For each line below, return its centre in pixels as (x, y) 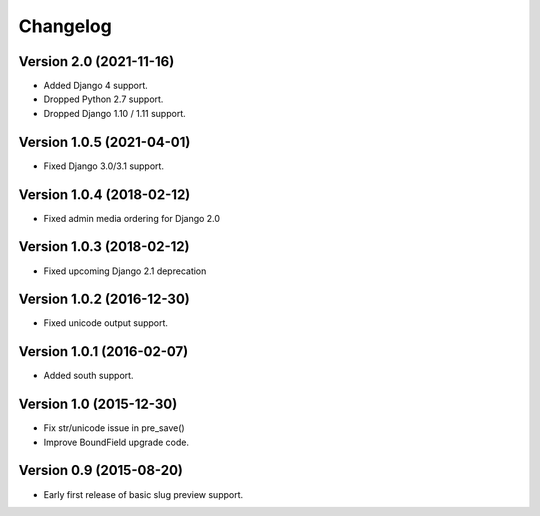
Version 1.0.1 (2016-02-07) (103, 351)
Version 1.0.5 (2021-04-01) (104, 141)
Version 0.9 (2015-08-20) (101, 470)
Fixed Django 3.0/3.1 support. (104, 166)
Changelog (65, 26)
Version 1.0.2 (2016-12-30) (104, 299)
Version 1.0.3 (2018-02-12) (104, 246)
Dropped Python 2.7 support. (103, 99)
